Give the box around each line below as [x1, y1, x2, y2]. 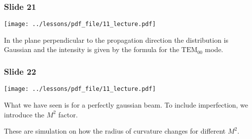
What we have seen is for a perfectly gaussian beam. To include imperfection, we [4, 99, 249, 110]
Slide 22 [4, 65, 36, 77]
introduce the [4, 109, 44, 119]
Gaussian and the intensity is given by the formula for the [4, 44, 180, 55]
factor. [58, 109, 78, 119]
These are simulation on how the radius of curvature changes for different [4, 126, 226, 136]
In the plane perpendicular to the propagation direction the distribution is [4, 34, 229, 45]
